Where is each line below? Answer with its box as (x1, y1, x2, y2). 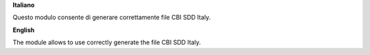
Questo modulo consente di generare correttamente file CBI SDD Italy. (12, 14, 211, 22)
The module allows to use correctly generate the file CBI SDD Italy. (12, 38, 201, 47)
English (12, 26, 35, 34)
